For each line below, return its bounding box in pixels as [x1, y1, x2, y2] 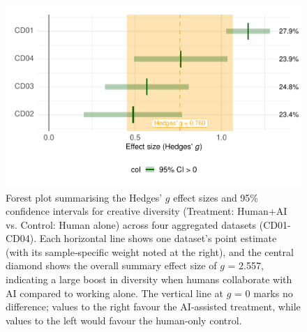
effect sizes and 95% [173, 190, 259, 204]
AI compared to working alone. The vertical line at [6, 285, 223, 300]
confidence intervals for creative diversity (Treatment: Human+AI [6, 204, 287, 218]
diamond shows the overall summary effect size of [6, 258, 217, 273]
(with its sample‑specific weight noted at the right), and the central [6, 244, 294, 259]
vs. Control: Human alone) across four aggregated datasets [6, 217, 257, 232]
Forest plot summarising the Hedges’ [6, 190, 163, 204]
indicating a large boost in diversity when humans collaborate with [6, 272, 292, 287]
